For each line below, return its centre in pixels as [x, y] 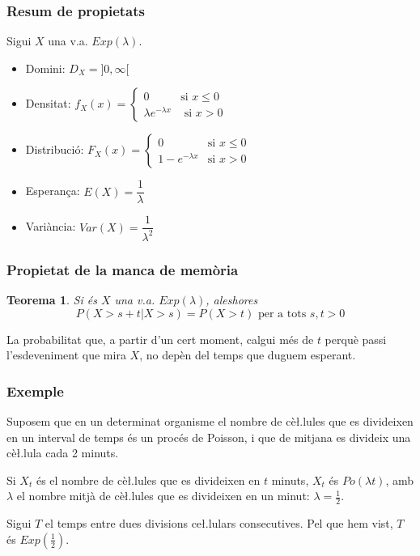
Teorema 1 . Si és [52, 300]
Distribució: [55, 149]
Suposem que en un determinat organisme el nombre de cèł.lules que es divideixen [210, 421]
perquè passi [356, 339]
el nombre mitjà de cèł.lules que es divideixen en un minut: [163, 496]
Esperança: [53, 191]
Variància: [51, 226]
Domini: [45, 68]
